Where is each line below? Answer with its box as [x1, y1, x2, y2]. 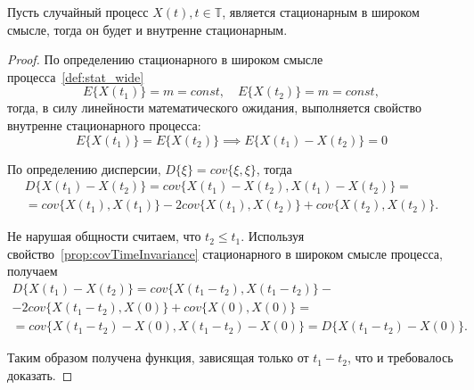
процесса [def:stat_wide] [7, 67, 144, 86]
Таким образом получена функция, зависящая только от [7, 348, 309, 367]
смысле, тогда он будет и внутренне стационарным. [7, 20, 288, 38]
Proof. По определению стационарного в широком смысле [7, 50, 323, 69]
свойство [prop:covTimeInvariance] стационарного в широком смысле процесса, [7, 244, 443, 262]
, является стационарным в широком [222, 3, 420, 21]
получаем [7, 261, 58, 280]
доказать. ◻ [7, 365, 73, 384]
